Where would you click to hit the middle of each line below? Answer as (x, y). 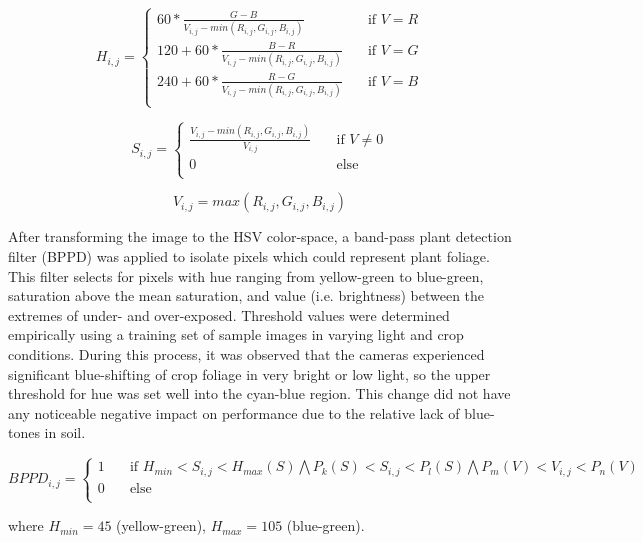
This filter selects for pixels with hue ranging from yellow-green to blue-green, (246, 275)
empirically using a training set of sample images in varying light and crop (236, 334)
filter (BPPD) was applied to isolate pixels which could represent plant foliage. (249, 256)
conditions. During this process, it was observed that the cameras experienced (246, 354)
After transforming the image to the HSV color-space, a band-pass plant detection (260, 236)
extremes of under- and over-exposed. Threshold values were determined (229, 314)
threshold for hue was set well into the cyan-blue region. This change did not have (259, 393)
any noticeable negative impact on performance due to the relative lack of (234, 412)
